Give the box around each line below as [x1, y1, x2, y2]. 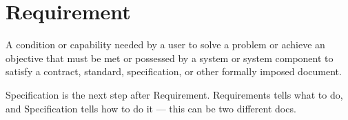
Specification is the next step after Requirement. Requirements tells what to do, [6, 87, 343, 101]
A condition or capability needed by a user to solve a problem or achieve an [6, 37, 325, 52]
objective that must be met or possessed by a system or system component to [6, 50, 334, 65]
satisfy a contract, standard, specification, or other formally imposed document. [6, 64, 342, 79]
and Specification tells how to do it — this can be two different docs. [6, 101, 296, 115]
